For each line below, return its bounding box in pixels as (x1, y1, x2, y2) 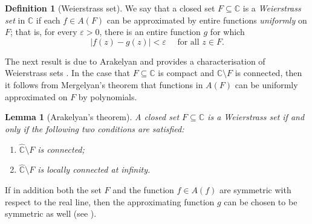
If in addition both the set (5, 183, 102, 196)
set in (5, 13, 25, 26)
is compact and (158, 66, 214, 79)
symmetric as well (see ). (5, 207, 97, 220)
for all (177, 37, 200, 46)
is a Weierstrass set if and (207, 110, 305, 123)
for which (210, 25, 245, 38)
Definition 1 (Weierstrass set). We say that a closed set (5, 2, 215, 14)
